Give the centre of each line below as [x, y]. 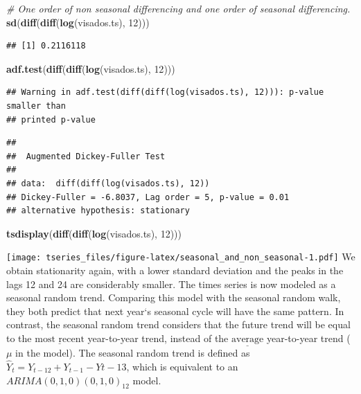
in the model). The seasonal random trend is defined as [133, 353]
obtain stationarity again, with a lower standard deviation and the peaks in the [175, 270]
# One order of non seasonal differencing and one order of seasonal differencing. [178, 8]
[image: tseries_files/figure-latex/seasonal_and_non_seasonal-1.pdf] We [181, 257]
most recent [60, 339]
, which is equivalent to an [182, 366]
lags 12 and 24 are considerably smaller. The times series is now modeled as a [171, 284]
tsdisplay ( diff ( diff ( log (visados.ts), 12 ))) [94, 233]
